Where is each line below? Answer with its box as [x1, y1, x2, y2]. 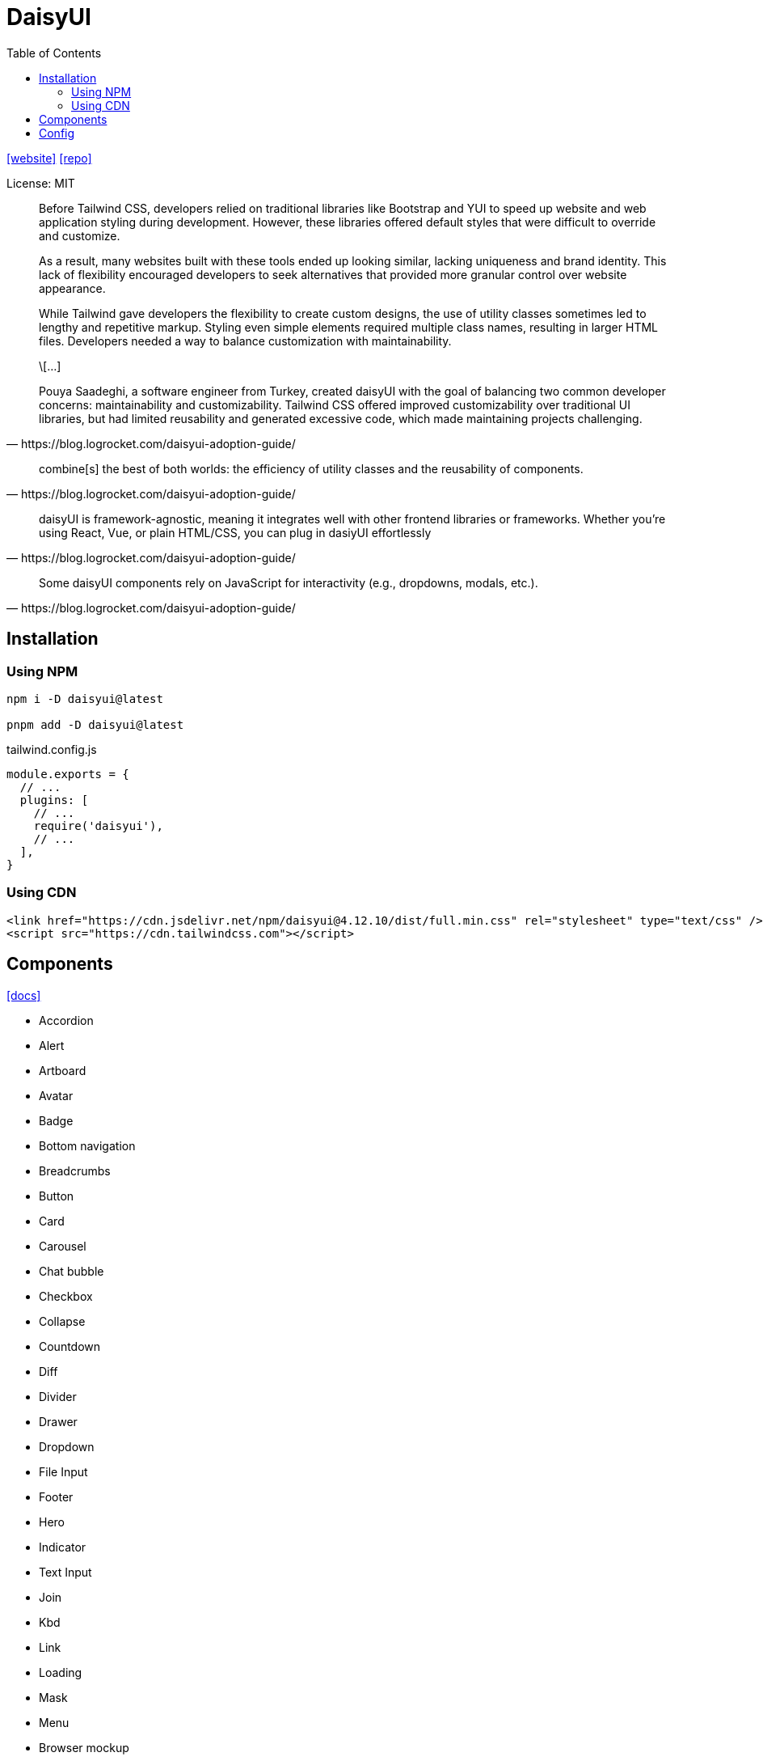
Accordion [39, 1013, 94, 1027]
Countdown [39, 1339, 101, 1353]
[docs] [6, 988, 41, 1002]
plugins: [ [19, 793, 89, 806]
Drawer [39, 1414, 78, 1429]
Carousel [39, 1238, 86, 1253]
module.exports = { [6, 767, 129, 781]
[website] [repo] [6, 150, 92, 165]
